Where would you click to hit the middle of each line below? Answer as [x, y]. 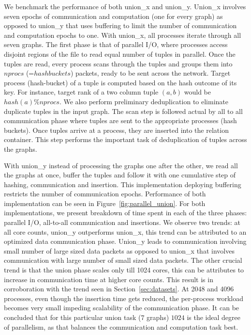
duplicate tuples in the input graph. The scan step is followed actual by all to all [123, 111]
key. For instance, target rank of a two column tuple [81, 92]
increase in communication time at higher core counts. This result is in [109, 279]
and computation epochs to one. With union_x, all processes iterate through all [123, 35]
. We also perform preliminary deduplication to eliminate [144, 101]
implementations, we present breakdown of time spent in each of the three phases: [125, 213]
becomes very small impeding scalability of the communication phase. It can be [122, 308]
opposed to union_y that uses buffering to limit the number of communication [120, 25]
